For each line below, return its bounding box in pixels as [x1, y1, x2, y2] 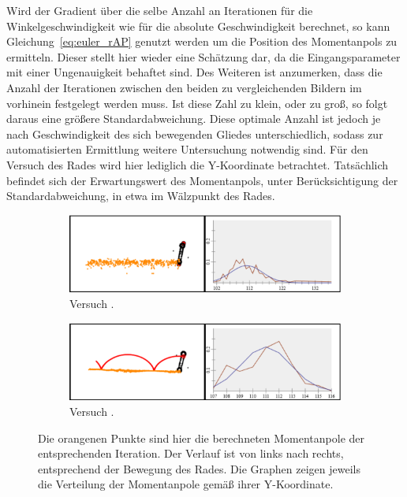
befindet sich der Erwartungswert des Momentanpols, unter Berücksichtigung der [6, 172, 398, 188]
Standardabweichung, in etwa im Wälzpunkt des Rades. [6, 187, 275, 204]
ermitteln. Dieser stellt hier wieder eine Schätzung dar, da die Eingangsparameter [6, 48, 401, 65]
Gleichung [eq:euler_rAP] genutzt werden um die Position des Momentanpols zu [6, 33, 398, 50]
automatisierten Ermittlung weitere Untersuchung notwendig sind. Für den [6, 141, 368, 158]
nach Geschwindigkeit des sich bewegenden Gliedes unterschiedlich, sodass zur [6, 125, 383, 142]
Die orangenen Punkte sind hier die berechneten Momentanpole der [38, 429, 365, 446]
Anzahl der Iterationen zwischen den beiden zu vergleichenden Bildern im [6, 79, 362, 95]
